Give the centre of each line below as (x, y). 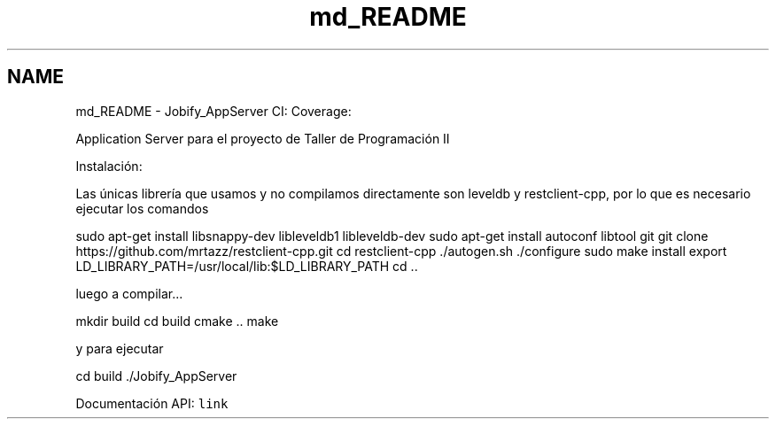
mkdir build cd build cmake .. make (177, 321)
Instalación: (109, 166)
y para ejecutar (120, 348)
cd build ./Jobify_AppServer (156, 376)
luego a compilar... (129, 293)
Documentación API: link (152, 403)
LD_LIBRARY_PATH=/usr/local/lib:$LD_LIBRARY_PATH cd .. (247, 266)
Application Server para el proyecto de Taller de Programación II (263, 138)
